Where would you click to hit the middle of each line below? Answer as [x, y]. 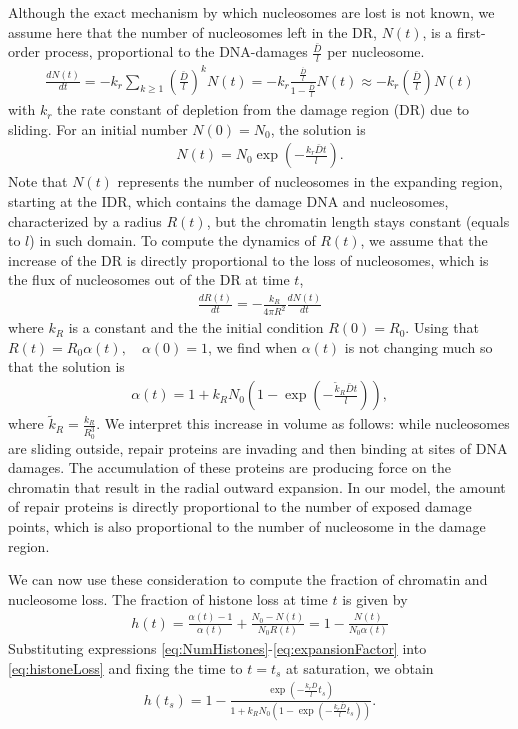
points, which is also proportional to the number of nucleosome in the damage [247, 525]
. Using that [442, 327]
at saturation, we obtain [360, 667]
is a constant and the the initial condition [196, 327]
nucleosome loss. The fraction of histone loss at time [168, 598]
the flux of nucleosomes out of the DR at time [149, 279]
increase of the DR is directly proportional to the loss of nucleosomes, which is [248, 259]
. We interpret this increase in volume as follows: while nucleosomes [303, 423]
